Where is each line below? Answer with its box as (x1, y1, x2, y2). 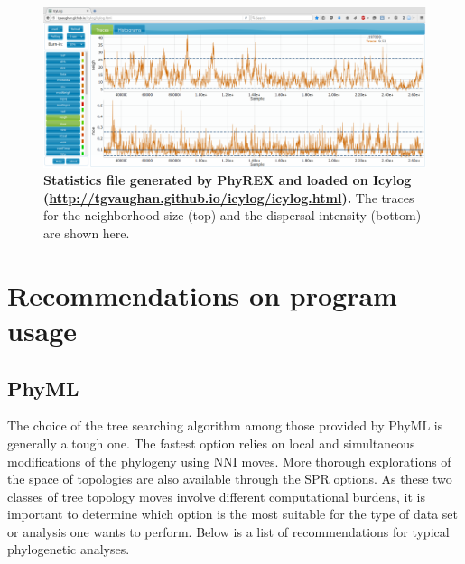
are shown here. (43, 223, 130, 242)
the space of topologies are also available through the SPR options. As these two (7, 469, 452, 488)
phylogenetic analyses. (7, 540, 130, 559)
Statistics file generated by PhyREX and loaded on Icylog (43, 171, 412, 190)
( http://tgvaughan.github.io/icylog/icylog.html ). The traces (43, 188, 414, 207)
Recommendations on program (7, 276, 397, 313)
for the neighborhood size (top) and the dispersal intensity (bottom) (43, 206, 422, 225)
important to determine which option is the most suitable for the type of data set (7, 504, 458, 523)
